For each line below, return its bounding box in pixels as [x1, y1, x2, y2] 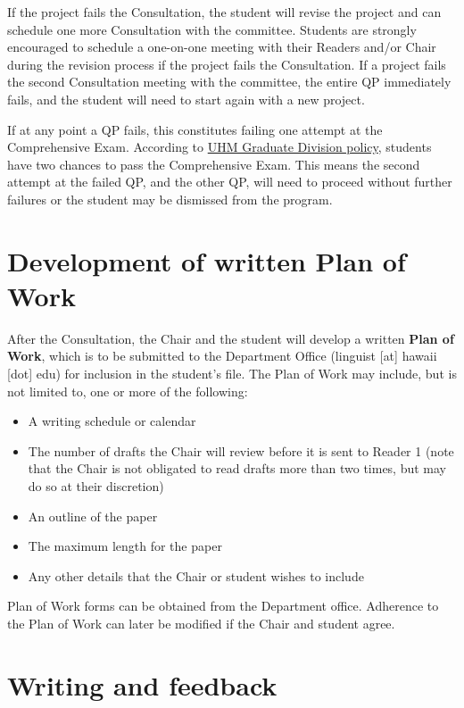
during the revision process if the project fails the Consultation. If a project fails [7, 54, 446, 73]
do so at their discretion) [28, 477, 164, 495]
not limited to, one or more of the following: [7, 381, 248, 400]
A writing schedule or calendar [28, 412, 196, 430]
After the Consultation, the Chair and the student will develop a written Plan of [7, 329, 454, 347]
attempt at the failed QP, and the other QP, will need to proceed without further [7, 172, 452, 191]
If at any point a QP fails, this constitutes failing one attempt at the [7, 120, 383, 138]
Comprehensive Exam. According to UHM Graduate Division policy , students [7, 137, 432, 156]
